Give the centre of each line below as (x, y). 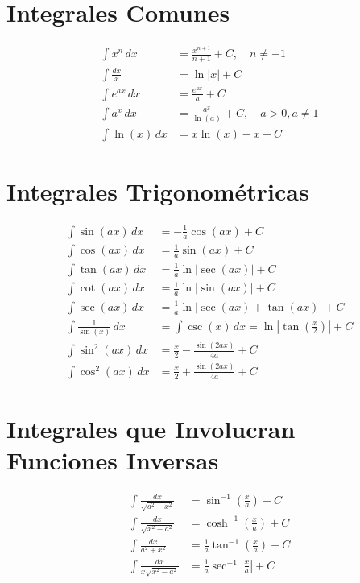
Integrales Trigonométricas (158, 191)
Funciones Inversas (113, 460)
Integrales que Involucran (151, 428)
